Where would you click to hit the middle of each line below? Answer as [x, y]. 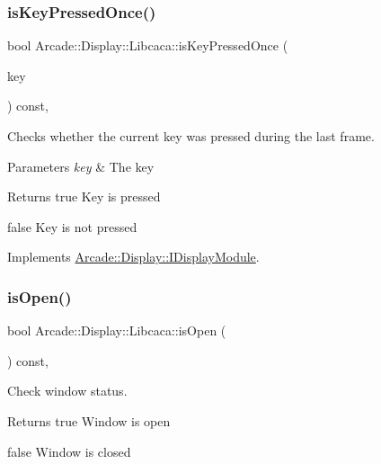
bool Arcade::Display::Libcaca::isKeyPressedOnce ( [148, 45]
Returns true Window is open [89, 420]
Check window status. [67, 391]
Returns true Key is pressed [84, 196]
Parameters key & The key [81, 166]
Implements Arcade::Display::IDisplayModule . [133, 257]
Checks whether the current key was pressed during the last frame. [191, 136]
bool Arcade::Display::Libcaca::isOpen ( [117, 330]
